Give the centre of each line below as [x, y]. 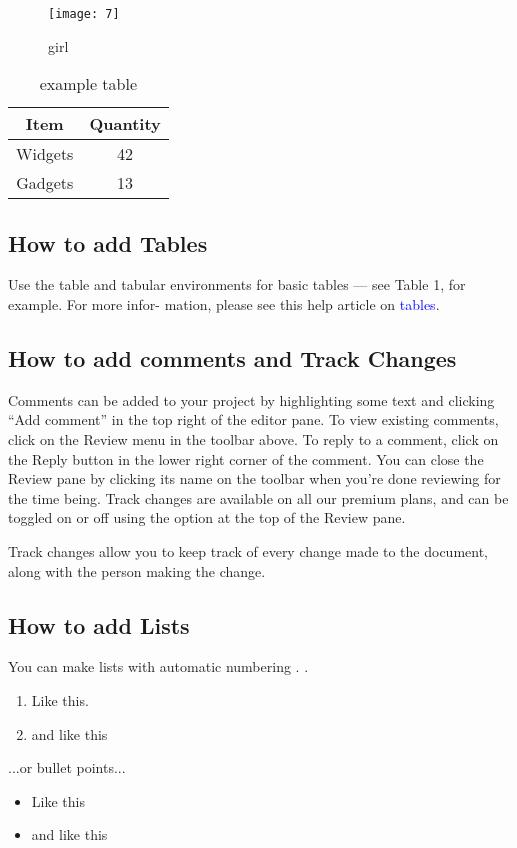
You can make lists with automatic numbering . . [158, 666]
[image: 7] [84, 14]
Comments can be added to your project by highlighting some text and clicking [251, 399]
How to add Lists [99, 624]
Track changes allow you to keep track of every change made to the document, [248, 551]
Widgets [45, 154]
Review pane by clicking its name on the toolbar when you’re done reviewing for [254, 478]
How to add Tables [108, 242]
